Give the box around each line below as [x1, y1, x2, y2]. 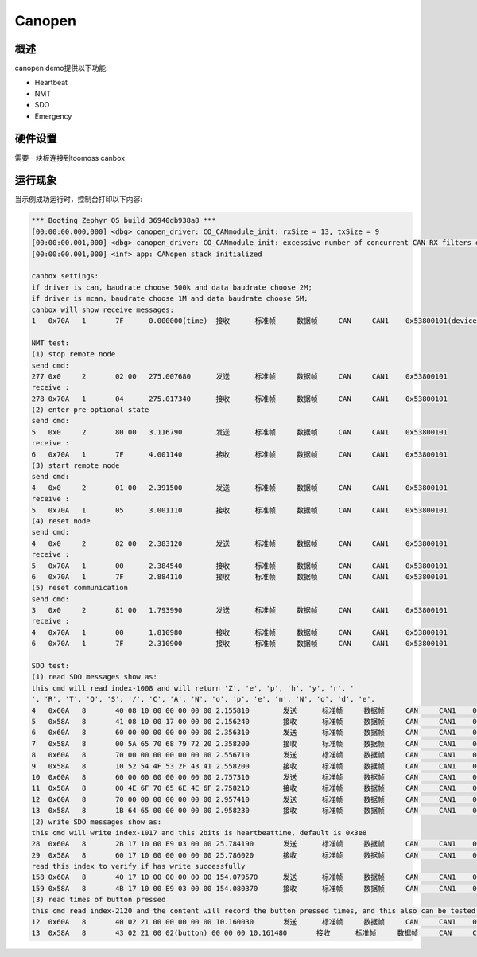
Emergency [34, 111, 72, 121]
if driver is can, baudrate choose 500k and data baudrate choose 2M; [31, 282, 313, 292]
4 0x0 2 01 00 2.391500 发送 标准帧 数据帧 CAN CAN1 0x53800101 [31, 483, 448, 492]
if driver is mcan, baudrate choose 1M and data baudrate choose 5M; [31, 294, 308, 303]
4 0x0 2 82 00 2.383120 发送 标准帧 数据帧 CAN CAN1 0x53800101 [31, 539, 448, 548]
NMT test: [31, 338, 70, 348]
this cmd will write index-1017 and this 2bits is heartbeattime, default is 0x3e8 [31, 828, 367, 837]
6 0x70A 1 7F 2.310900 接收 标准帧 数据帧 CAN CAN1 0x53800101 [31, 639, 448, 648]
